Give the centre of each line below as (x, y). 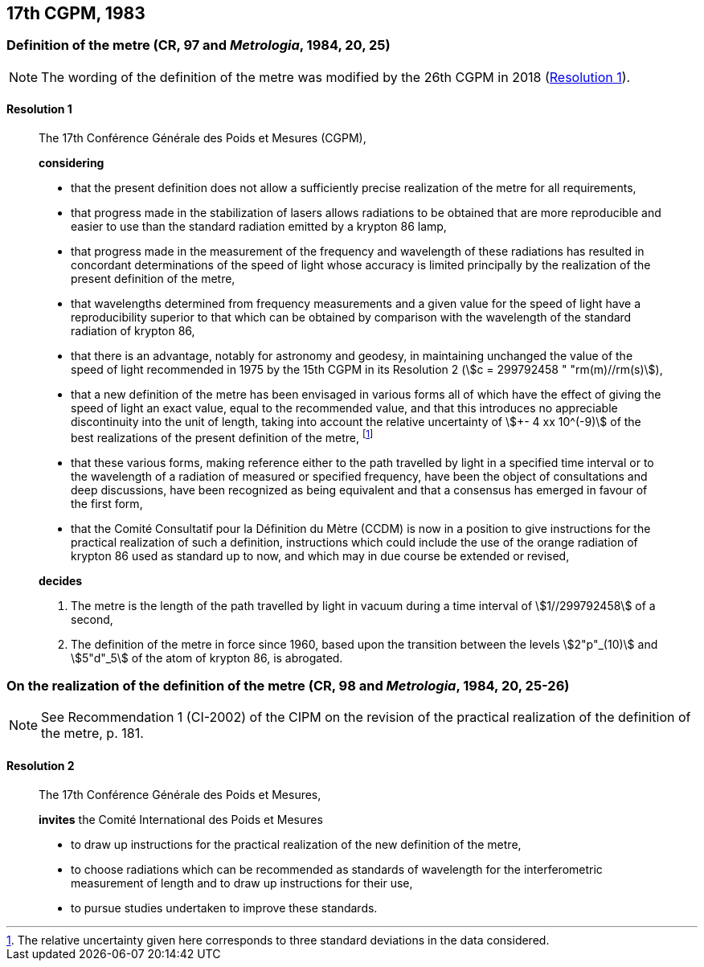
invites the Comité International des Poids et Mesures (181, 819)
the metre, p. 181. (92, 733)
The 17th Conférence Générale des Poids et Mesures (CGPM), (203, 138)
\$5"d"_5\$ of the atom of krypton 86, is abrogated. (207, 658)
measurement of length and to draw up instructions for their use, (242, 883)
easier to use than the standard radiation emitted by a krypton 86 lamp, (259, 227)
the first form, (107, 503)
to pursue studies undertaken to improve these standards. (224, 908)
